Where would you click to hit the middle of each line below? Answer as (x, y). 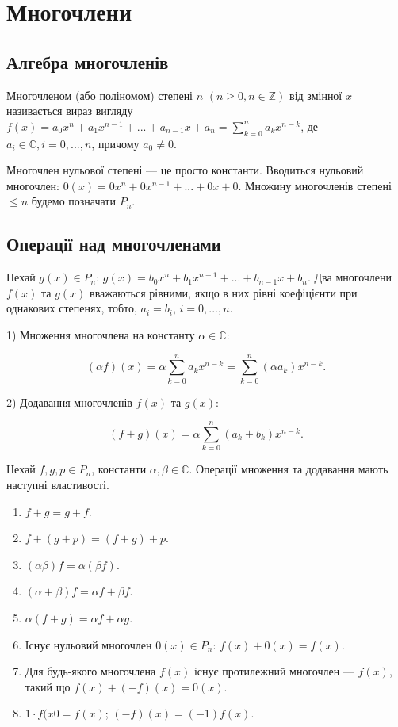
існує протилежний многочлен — (274, 671)
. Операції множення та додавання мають (289, 469)
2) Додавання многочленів (69, 402)
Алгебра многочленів (88, 61)
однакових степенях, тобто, (72, 308)
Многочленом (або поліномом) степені (100, 95)
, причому (115, 143)
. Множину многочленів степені (315, 185)
